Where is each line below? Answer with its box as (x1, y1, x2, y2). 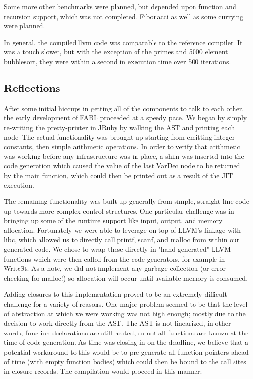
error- (211, 263, 228, 273)
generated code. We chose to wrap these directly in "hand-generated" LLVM (4, 244, 231, 254)
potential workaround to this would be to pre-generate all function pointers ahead (4, 347, 249, 357)
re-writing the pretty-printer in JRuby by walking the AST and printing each (4, 122, 235, 132)
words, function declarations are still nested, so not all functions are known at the (4, 327, 249, 337)
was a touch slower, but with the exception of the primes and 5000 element (4, 46, 228, 57)
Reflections (4, 80, 60, 95)
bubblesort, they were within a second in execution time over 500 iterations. (4, 56, 231, 66)
